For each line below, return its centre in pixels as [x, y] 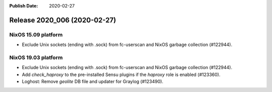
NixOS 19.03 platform [36, 57]
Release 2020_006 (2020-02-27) [63, 20]
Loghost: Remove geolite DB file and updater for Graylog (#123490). [93, 81]
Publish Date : [24, 6]
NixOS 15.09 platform [36, 34]
